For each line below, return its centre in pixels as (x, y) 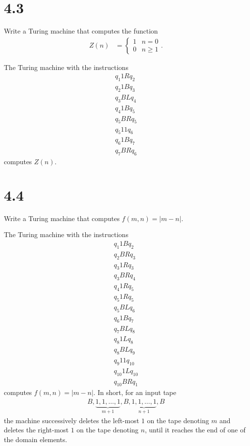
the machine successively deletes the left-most (72, 420)
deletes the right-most (36, 430)
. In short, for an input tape (135, 392)
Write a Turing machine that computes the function (81, 31)
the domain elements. (36, 439)
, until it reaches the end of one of (195, 430)
